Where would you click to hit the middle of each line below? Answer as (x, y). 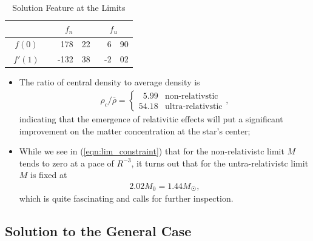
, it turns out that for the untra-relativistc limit (220, 163)
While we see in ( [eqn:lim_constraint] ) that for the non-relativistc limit (152, 151)
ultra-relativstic (194, 106)
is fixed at (49, 175)
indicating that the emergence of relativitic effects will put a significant (151, 119)
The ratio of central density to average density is (109, 82)
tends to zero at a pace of (66, 163)
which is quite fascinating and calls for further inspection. (126, 198)
